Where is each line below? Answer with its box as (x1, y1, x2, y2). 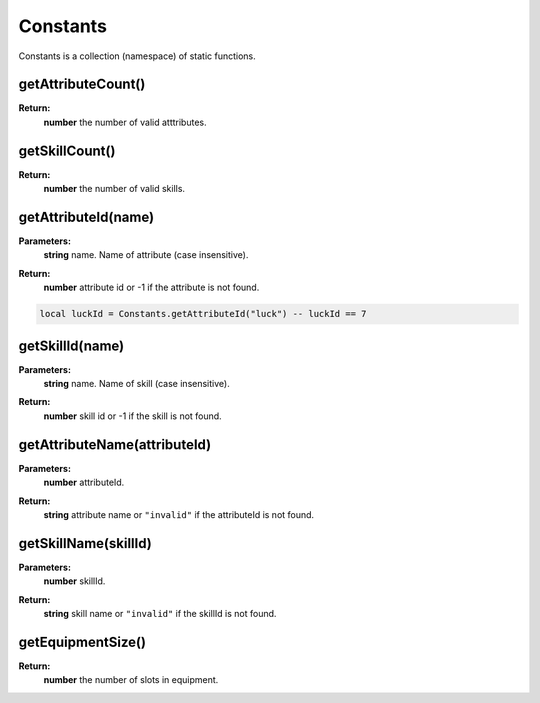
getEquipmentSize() (18, 633, 147, 650)
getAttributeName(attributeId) (18, 436, 212, 453)
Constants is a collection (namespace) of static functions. (18, 50, 257, 62)
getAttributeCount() (18, 76, 146, 93)
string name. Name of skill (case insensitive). (43, 378, 230, 390)
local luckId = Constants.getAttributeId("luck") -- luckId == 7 (39, 308, 367, 320)
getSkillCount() (18, 142, 116, 159)
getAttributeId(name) (18, 208, 155, 225)
